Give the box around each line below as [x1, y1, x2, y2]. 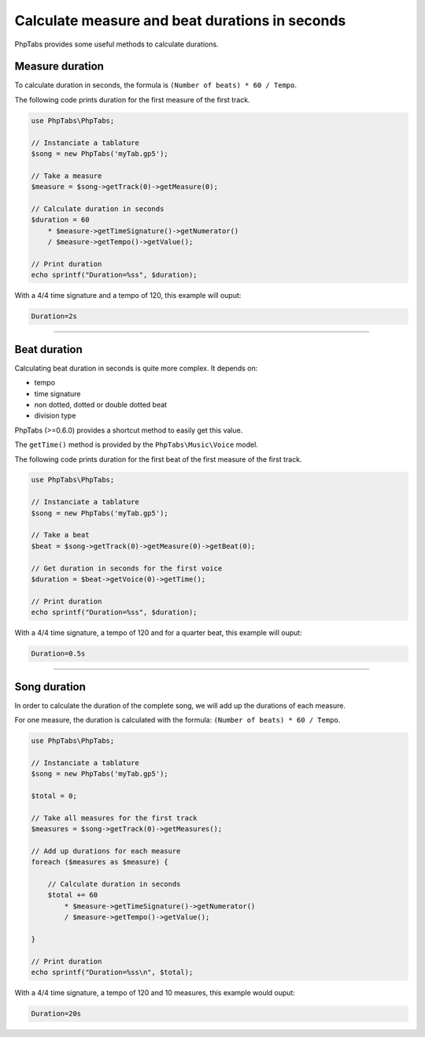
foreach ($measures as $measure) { [31, 857, 168, 867]
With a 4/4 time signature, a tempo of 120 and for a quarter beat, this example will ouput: [14, 628, 302, 637]
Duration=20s [31, 1009, 82, 1018]
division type [34, 411, 76, 421]
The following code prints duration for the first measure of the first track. [14, 95, 251, 104]
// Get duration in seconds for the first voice [31, 563, 223, 573]
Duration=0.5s [31, 649, 86, 658]
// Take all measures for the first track [31, 813, 198, 823]
